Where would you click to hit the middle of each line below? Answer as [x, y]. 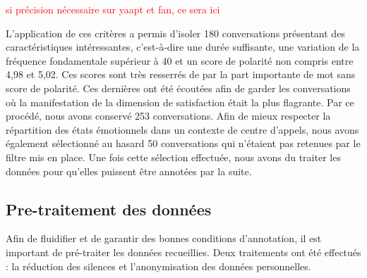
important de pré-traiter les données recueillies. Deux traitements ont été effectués [183, 252]
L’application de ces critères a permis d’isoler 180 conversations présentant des [175, 33]
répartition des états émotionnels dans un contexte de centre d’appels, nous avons [182, 129]
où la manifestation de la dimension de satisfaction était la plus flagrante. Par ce [180, 102]
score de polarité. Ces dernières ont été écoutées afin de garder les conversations [178, 88]
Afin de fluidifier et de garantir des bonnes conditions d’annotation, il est [164, 238]
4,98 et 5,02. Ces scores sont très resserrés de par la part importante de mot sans [181, 74]
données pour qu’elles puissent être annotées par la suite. [129, 171]
